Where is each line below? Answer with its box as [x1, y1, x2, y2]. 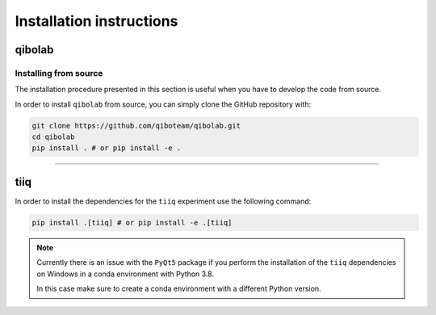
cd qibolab [31, 132, 75, 141]
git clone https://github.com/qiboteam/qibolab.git [31, 121, 241, 130]
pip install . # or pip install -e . [31, 144, 182, 153]
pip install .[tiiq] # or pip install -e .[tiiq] [31, 218, 233, 227]
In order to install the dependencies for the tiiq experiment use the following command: [15, 196, 312, 206]
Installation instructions [15, 12, 178, 30]
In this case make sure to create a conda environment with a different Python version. [36, 283, 322, 294]
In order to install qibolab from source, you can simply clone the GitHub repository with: [15, 99, 312, 109]
